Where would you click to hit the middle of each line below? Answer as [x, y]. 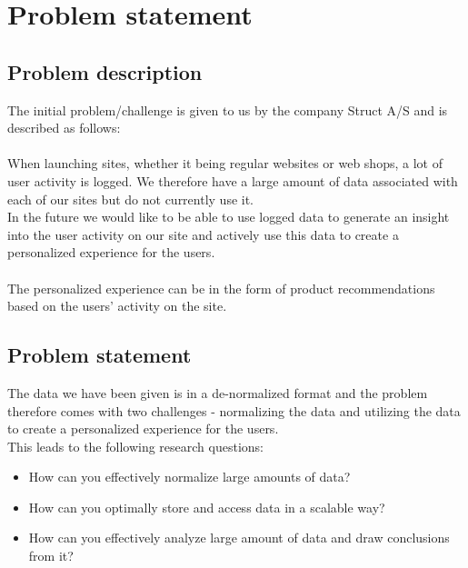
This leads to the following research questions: [136, 446]
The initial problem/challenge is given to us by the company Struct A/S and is [228, 110]
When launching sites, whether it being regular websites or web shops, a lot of [225, 163]
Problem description [105, 71]
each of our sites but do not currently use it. [131, 199]
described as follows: [64, 128]
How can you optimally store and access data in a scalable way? [207, 507]
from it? [51, 556]
